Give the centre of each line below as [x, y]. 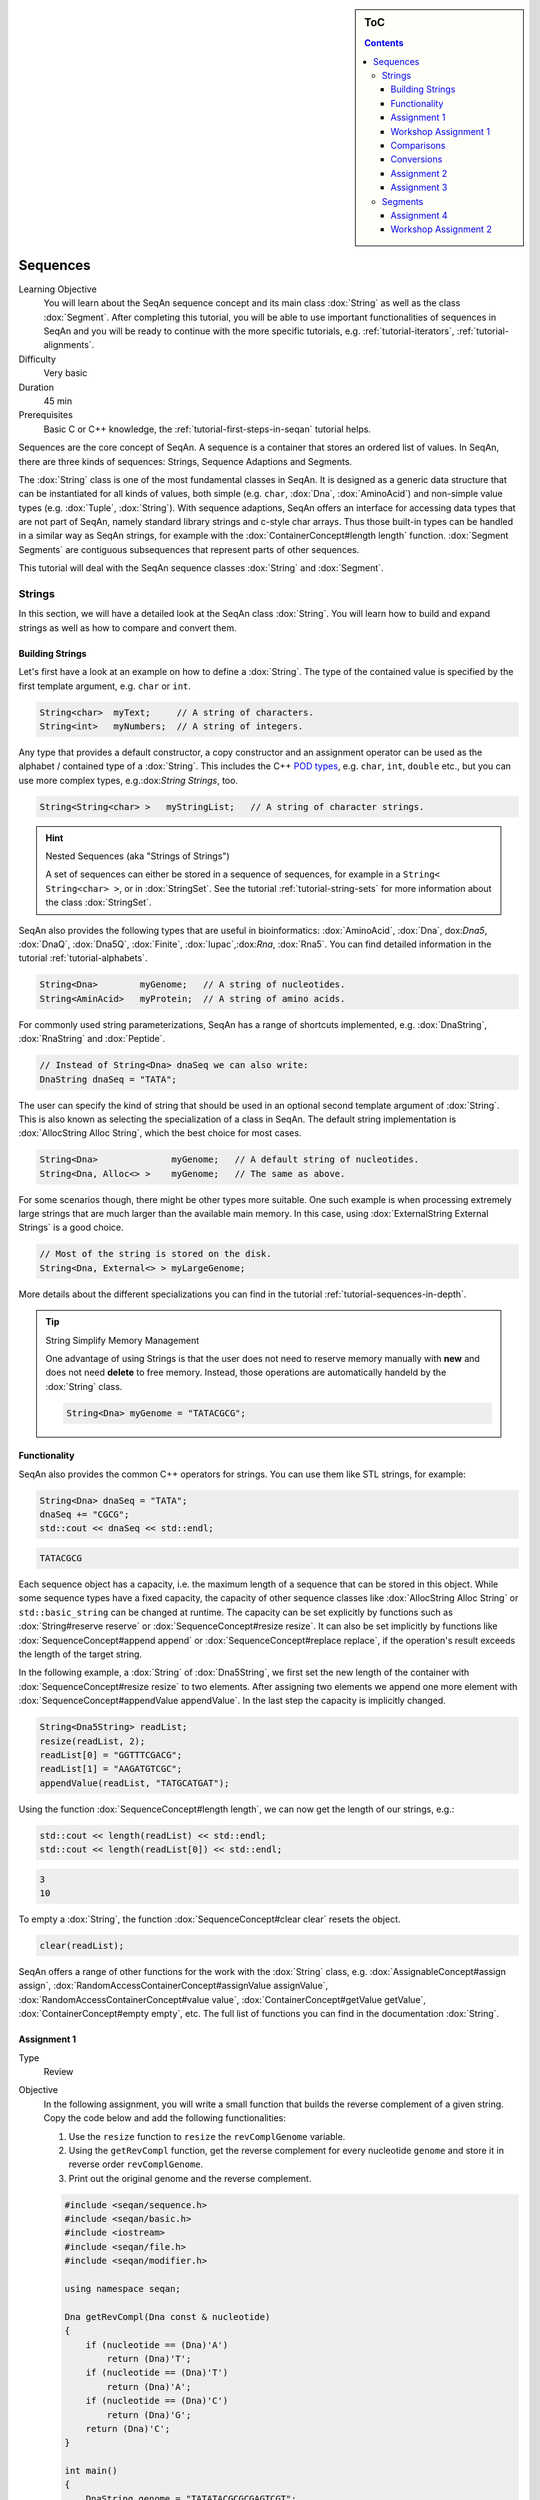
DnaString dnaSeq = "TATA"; [108, 1079]
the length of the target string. [80, 1654]
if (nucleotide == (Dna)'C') [157, 2401]
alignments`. [69, 345]
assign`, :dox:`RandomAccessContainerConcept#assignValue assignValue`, [173, 1986]
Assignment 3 [419, 187]
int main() [91, 2471]
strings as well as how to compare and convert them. [127, 627]
